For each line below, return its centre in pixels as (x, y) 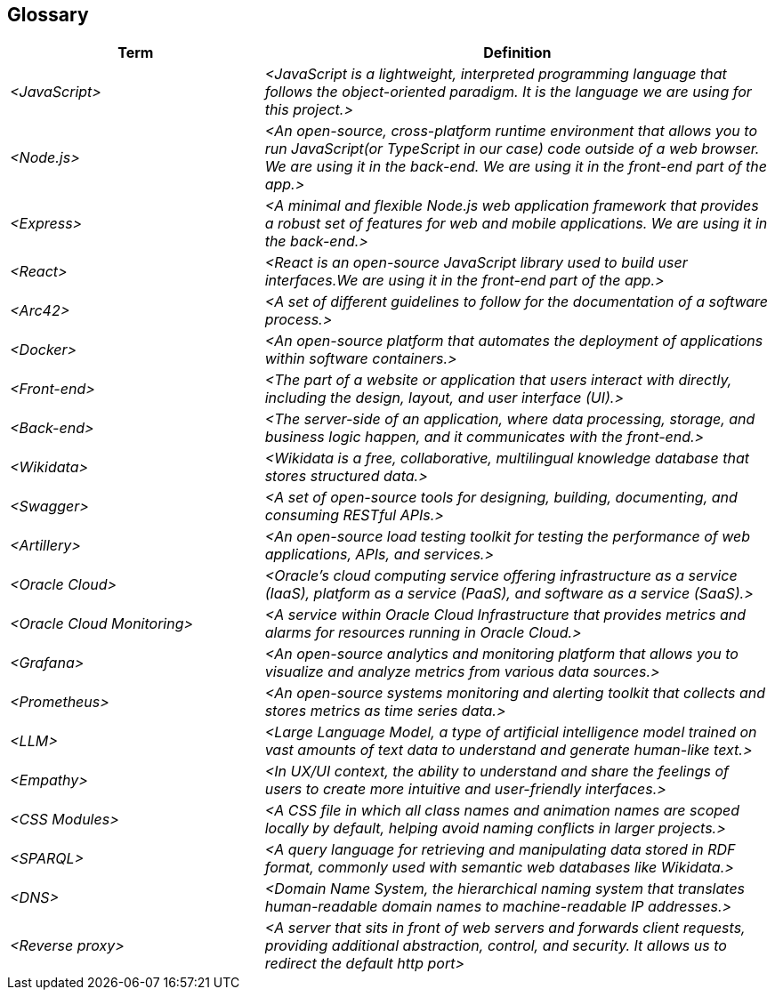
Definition (517, 53)
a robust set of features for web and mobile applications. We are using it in (516, 224)
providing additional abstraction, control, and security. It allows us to (496, 946)
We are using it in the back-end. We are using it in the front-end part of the (516, 167)
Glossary (48, 15)
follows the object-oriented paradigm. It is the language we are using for (508, 92)
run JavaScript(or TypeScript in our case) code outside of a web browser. (512, 149)
